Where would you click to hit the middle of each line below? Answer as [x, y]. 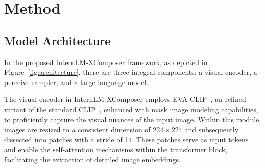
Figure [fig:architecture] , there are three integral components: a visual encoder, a [131, 72]
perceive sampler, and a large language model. [76, 82]
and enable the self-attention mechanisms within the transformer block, [116, 149]
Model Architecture [57, 40]
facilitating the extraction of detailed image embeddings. [92, 159]
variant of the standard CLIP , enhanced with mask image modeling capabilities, [131, 109]
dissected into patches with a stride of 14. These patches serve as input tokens [126, 139]
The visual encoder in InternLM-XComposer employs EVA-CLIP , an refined [125, 99]
